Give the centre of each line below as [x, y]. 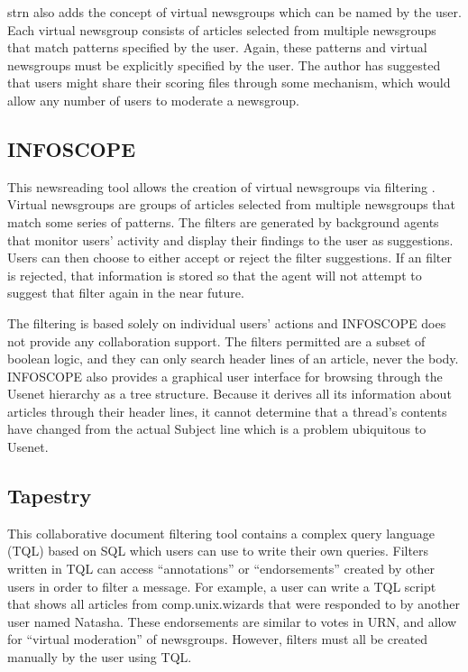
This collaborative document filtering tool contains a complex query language [221, 533]
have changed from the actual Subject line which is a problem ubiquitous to [217, 429]
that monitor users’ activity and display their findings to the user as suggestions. [230, 239]
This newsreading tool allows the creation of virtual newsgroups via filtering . [221, 186]
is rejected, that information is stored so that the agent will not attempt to [215, 275]
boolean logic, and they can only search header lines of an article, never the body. [233, 359]
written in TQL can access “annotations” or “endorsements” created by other [221, 569]
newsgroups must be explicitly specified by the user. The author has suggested [224, 64]
